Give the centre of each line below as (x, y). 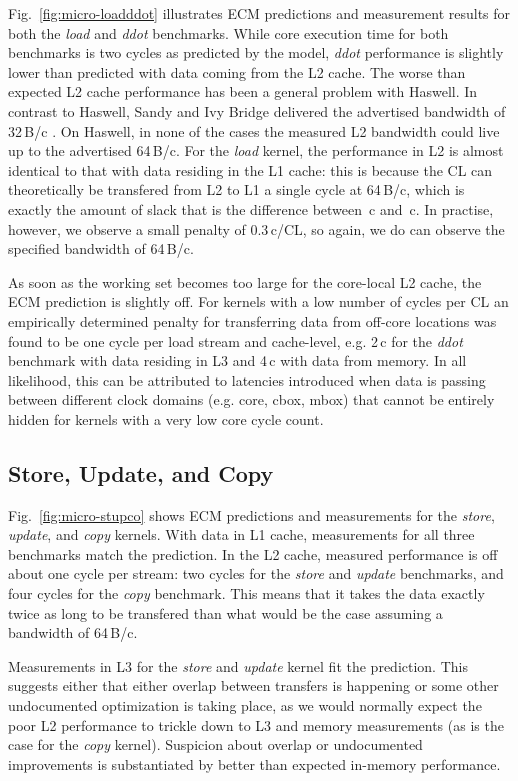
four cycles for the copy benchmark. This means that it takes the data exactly (246, 593)
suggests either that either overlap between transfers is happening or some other (253, 685)
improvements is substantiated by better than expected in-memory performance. (254, 763)
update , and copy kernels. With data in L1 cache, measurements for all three (241, 534)
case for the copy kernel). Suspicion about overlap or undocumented (215, 744)
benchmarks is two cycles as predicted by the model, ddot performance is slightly (256, 52)
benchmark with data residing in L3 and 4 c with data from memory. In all (237, 360)
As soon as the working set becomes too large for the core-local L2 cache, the (245, 281)
